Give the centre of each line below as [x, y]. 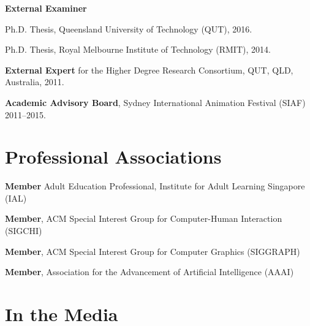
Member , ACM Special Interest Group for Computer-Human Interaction [144, 218]
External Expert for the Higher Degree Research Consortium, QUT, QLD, [149, 70]
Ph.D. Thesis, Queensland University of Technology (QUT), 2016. [129, 28]
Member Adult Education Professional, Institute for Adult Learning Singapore [155, 186]
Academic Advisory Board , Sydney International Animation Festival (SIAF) [155, 102]
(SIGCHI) [24, 231]
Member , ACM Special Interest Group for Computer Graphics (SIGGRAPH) [153, 251]
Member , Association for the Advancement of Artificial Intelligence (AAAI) [149, 272]
